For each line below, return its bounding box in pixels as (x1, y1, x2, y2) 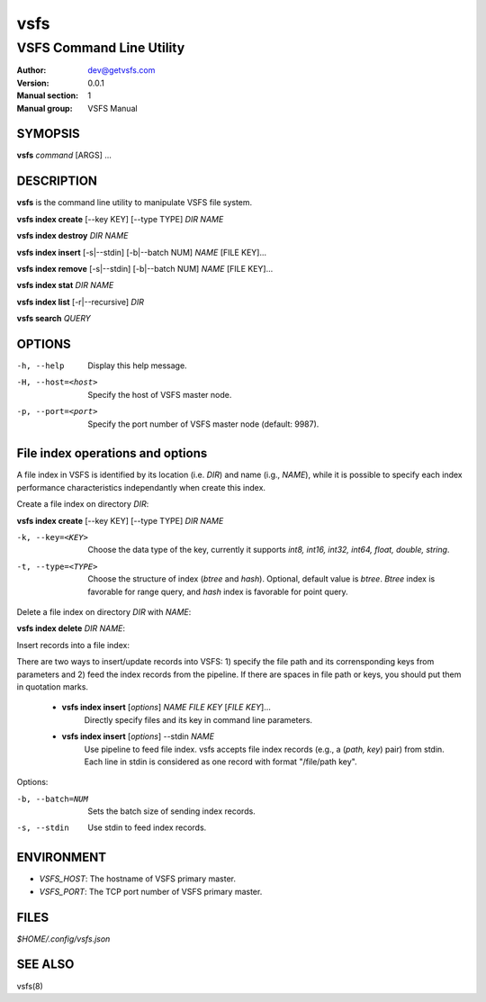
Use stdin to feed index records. (87, 822, 207, 833)
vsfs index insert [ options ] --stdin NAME (61, 731, 215, 742)
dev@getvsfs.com (87, 65, 156, 76)
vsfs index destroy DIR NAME (16, 230, 129, 241)
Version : (16, 77, 49, 88)
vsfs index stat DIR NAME (16, 280, 114, 291)
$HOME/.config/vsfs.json (16, 933, 111, 944)
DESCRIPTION (16, 174, 98, 189)
